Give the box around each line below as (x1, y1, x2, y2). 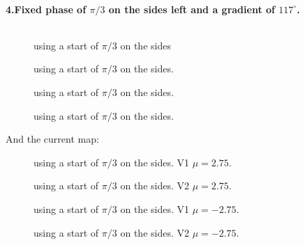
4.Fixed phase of (6, 1, 87, 16)
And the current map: (6, 132, 99, 146)
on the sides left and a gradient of (108, 1, 275, 16)
